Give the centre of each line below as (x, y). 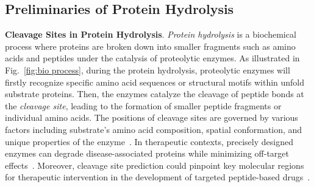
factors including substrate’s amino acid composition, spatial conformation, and (154, 129)
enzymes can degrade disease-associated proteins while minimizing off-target (147, 153)
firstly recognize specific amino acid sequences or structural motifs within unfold (155, 82)
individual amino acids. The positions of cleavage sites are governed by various (152, 117)
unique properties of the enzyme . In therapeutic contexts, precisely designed (149, 141)
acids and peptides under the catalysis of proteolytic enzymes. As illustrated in (152, 58)
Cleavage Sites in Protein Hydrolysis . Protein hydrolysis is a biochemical (151, 34)
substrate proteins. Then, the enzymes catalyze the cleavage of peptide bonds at (155, 94)
